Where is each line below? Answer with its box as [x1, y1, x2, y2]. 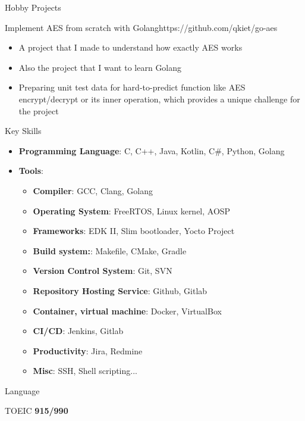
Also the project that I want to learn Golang [18, 61, 182, 73]
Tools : [18, 164, 43, 177]
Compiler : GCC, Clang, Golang [33, 184, 153, 197]
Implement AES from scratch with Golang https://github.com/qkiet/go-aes [5, 21, 278, 33]
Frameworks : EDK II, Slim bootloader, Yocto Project [33, 224, 235, 237]
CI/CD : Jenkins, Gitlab [33, 325, 124, 337]
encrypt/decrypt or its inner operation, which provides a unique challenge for [18, 92, 300, 105]
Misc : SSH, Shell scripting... [33, 364, 137, 377]
